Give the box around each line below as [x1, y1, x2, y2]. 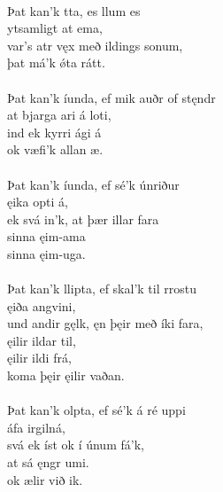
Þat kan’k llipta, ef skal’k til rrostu [7, 279, 196, 298]
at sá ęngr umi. [7, 453, 89, 472]
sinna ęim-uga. [7, 244, 86, 262]
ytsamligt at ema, [7, 19, 103, 37]
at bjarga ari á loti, [7, 105, 111, 124]
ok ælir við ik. [7, 470, 83, 488]
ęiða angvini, [7, 296, 76, 315]
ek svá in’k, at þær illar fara [7, 209, 159, 228]
